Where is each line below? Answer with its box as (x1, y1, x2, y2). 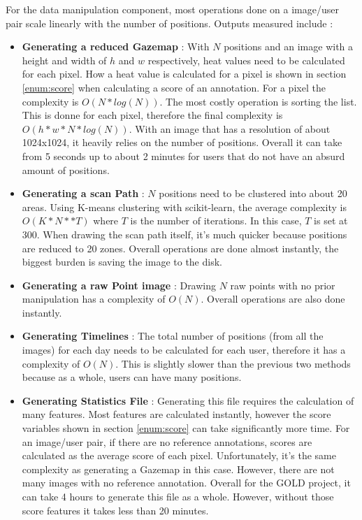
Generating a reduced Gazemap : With (22, 39, 210, 54)
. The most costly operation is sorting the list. (159, 94, 357, 108)
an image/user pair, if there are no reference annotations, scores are (22, 434, 312, 449)
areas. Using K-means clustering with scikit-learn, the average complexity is (22, 199, 347, 214)
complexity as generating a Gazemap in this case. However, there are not (22, 461, 335, 476)
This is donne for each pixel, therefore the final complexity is (22, 108, 283, 122)
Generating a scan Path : (22, 186, 145, 201)
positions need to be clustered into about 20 (159, 186, 347, 201)
